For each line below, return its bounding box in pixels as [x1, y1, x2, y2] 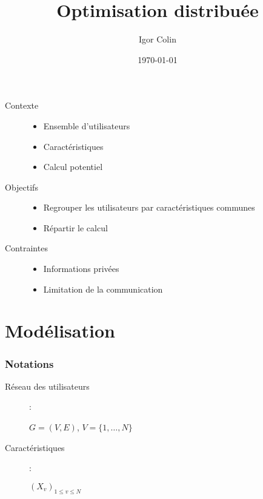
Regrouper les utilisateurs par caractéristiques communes [43, 201, 255, 214]
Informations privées [43, 262, 119, 275]
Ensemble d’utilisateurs [43, 119, 130, 132]
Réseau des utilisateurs [5, 379, 90, 392]
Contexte [5, 99, 39, 112]
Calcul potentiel [43, 160, 103, 173]
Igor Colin [139, 33, 176, 46]
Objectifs [5, 180, 38, 193]
